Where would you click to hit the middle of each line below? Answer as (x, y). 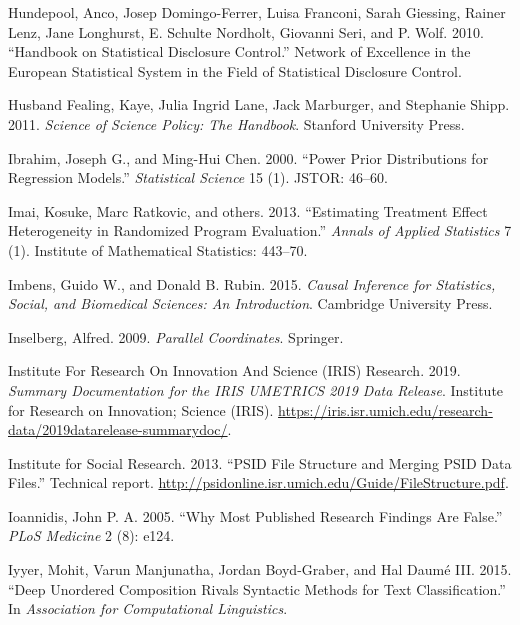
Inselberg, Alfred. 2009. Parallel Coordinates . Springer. (176, 336)
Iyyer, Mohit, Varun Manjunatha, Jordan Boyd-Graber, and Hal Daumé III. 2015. (260, 569)
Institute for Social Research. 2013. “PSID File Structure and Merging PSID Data (260, 462)
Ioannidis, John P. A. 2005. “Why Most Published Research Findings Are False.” (255, 515)
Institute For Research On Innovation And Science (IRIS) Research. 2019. (234, 370)
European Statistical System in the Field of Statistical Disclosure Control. (235, 70)
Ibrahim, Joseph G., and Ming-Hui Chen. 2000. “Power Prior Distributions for (248, 157)
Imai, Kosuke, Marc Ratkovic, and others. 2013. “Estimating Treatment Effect (248, 210)
